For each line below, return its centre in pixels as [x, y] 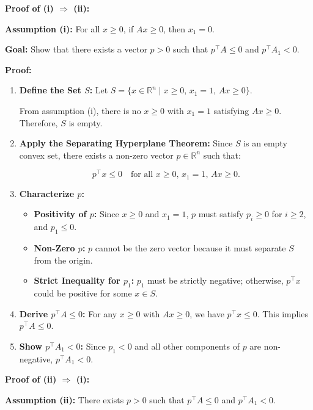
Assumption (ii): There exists [64, 399]
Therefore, [39, 122]
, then [175, 28]
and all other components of [187, 346]
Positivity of [60, 214]
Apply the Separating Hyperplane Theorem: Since [126, 143]
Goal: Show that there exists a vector [76, 49]
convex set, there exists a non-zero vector [96, 155]
